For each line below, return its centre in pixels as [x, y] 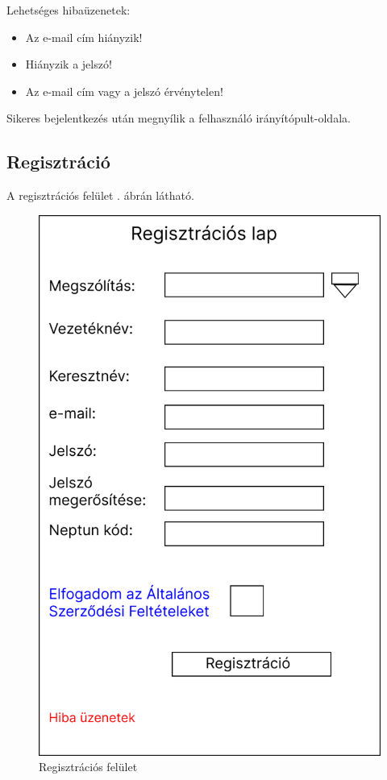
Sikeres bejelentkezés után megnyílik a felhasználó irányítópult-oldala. [179, 118]
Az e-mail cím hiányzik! [84, 37]
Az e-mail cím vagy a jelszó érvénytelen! [124, 91]
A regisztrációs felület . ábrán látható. [100, 195]
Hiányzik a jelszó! [69, 64]
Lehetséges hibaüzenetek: [69, 10]
